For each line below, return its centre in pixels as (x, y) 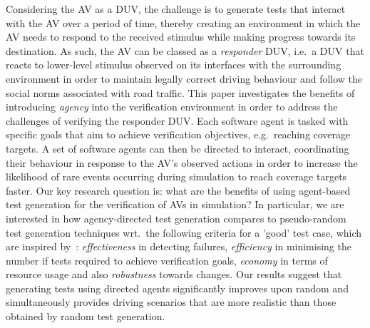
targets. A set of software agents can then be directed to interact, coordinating (178, 148)
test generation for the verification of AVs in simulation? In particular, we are (175, 204)
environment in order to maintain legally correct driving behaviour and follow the (184, 78)
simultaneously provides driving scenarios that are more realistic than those (171, 302)
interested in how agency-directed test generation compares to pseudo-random (176, 218)
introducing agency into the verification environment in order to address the (172, 107)
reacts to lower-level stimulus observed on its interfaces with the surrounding (174, 65)
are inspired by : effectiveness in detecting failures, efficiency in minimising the (179, 246)
